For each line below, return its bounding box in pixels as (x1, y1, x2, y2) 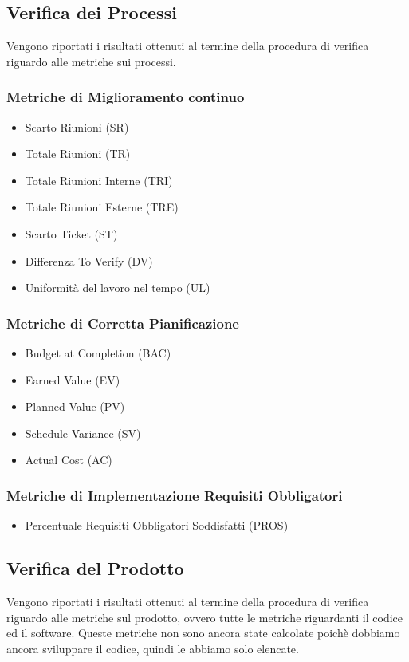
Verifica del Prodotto (6, 556, 184, 581)
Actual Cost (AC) (25, 451, 112, 468)
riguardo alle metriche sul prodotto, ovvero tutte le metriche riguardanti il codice (6, 609, 403, 625)
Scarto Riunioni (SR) (25, 118, 129, 135)
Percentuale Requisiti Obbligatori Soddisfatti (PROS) (25, 517, 289, 534)
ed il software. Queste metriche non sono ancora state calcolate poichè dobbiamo (6, 625, 400, 641)
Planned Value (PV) (25, 398, 125, 415)
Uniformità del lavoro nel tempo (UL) (25, 279, 210, 296)
